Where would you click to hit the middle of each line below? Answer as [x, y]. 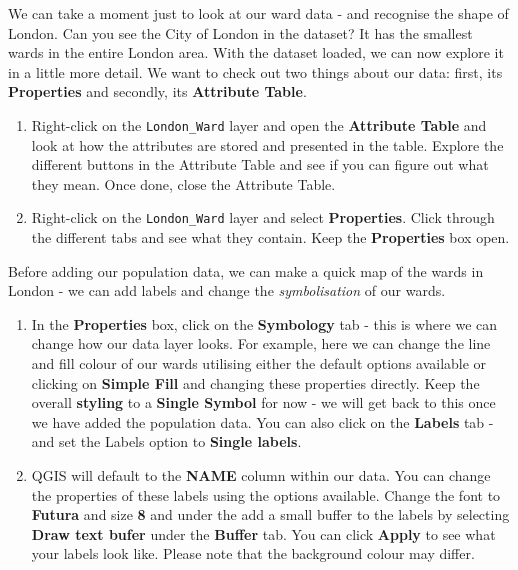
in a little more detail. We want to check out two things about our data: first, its [255, 71]
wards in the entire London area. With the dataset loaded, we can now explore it [256, 52]
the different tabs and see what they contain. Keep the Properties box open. [270, 237]
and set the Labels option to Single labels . [166, 441]
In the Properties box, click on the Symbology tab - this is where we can [264, 323]
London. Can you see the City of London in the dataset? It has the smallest [240, 32]
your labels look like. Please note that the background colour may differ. [253, 553]
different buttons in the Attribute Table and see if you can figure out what [260, 164]
